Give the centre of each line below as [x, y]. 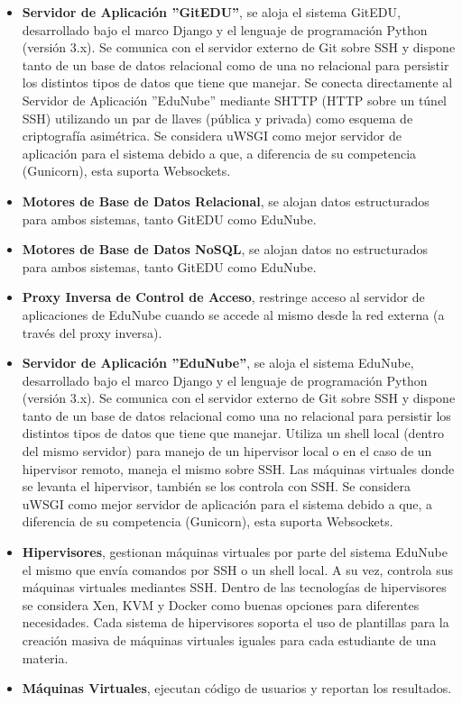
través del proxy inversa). [92, 332]
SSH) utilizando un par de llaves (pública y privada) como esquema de [217, 118]
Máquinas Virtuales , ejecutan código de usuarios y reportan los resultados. [237, 688]
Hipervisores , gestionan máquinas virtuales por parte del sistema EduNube [235, 552]
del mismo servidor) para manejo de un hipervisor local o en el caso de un [227, 451]
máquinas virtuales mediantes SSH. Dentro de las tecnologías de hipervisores [234, 587]
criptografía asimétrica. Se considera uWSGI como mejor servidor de [212, 136]
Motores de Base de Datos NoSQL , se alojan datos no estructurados [225, 249]
